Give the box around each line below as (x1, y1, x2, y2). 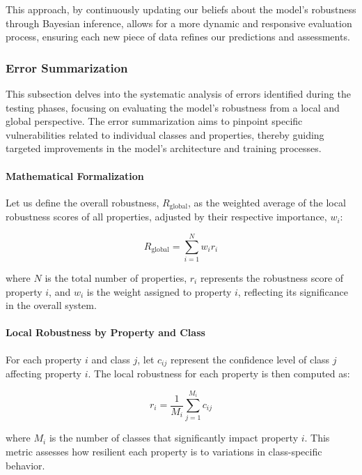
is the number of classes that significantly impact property (49, 430, 299, 445)
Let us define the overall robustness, (6, 195, 159, 209)
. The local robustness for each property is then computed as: (88, 365, 350, 380)
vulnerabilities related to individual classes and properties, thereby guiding (6, 127, 324, 142)
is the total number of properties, (45, 270, 187, 285)
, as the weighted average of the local (187, 195, 346, 209)
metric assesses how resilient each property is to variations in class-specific (6, 444, 322, 458)
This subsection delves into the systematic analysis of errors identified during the (6, 86, 351, 100)
